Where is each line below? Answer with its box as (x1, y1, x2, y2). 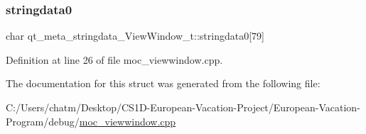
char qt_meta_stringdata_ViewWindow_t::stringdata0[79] (6, 28, 264, 43)
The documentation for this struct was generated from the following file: (6, 76, 321, 91)
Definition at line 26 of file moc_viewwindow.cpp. (6, 52, 223, 67)
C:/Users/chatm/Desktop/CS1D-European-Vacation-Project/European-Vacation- (6, 100, 360, 114)
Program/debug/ (6, 113, 80, 128)
